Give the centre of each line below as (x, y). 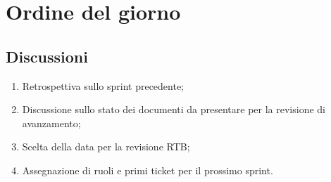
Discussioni (47, 56)
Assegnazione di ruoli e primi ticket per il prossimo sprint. (148, 170)
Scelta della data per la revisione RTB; (106, 147)
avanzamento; (51, 123)
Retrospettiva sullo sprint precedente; (103, 85)
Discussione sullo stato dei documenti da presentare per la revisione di (174, 109)
